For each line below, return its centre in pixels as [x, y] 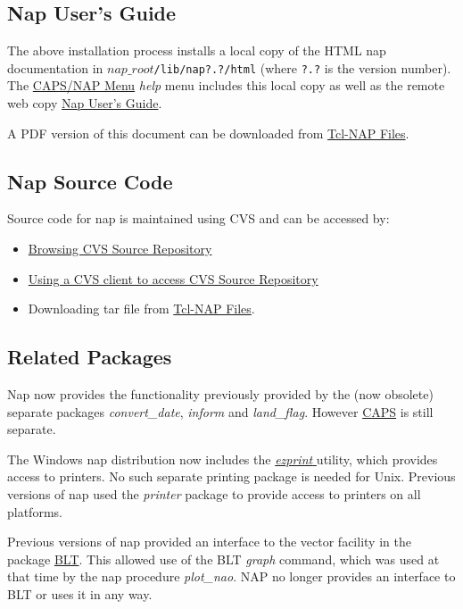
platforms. [35, 511]
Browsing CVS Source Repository [120, 249]
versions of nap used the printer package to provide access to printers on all [214, 493]
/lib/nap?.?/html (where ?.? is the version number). [302, 67]
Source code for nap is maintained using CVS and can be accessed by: [198, 218]
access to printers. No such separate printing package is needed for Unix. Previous [231, 476]
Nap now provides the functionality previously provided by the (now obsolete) [220, 394]
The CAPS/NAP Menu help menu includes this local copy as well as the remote [226, 85]
